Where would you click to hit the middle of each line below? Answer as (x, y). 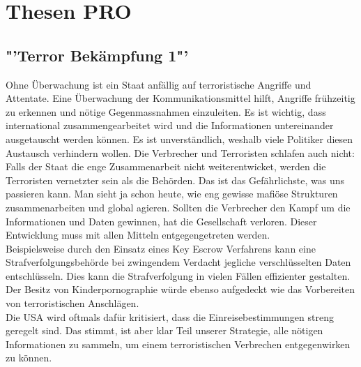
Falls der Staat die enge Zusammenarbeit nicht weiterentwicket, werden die (166, 166)
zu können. (29, 358)
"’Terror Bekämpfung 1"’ (97, 55)
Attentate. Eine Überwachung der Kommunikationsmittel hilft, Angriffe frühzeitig (180, 98)
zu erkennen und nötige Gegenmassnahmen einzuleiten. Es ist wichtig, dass (166, 111)
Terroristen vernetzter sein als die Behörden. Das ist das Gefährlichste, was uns (175, 180)
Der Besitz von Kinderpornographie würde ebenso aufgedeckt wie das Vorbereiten (180, 289)
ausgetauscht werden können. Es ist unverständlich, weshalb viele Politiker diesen (179, 138)
